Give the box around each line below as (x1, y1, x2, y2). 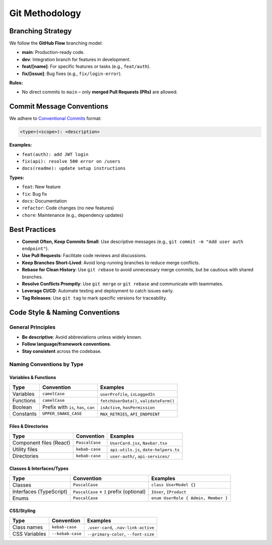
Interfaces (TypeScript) (12, 488, 67, 495)
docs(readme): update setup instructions (22, 165, 126, 171)
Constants (12, 410, 37, 417)
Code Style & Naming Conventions (9, 308, 120, 317)
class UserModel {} (151, 482, 196, 488)
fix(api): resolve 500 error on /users (22, 159, 120, 164)
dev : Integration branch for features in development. (22, 56, 131, 63)
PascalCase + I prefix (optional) (73, 488, 146, 495)
